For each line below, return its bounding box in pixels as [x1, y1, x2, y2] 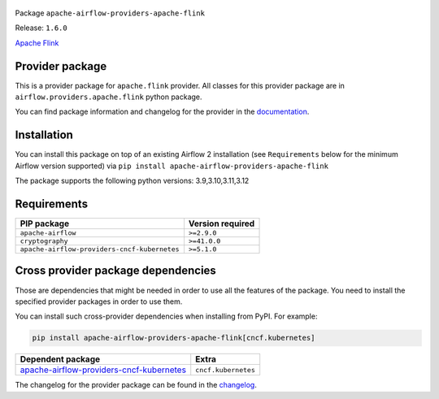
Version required [188, 218, 255, 229]
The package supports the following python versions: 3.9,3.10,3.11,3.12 [15, 176, 250, 186]
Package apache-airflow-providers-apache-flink [15, 8, 205, 18]
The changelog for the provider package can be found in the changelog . [15, 380, 258, 390]
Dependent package [20, 353, 101, 365]
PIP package [20, 218, 69, 229]
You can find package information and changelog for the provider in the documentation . [15, 106, 310, 117]
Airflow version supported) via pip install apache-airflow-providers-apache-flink [15, 161, 329, 171]
